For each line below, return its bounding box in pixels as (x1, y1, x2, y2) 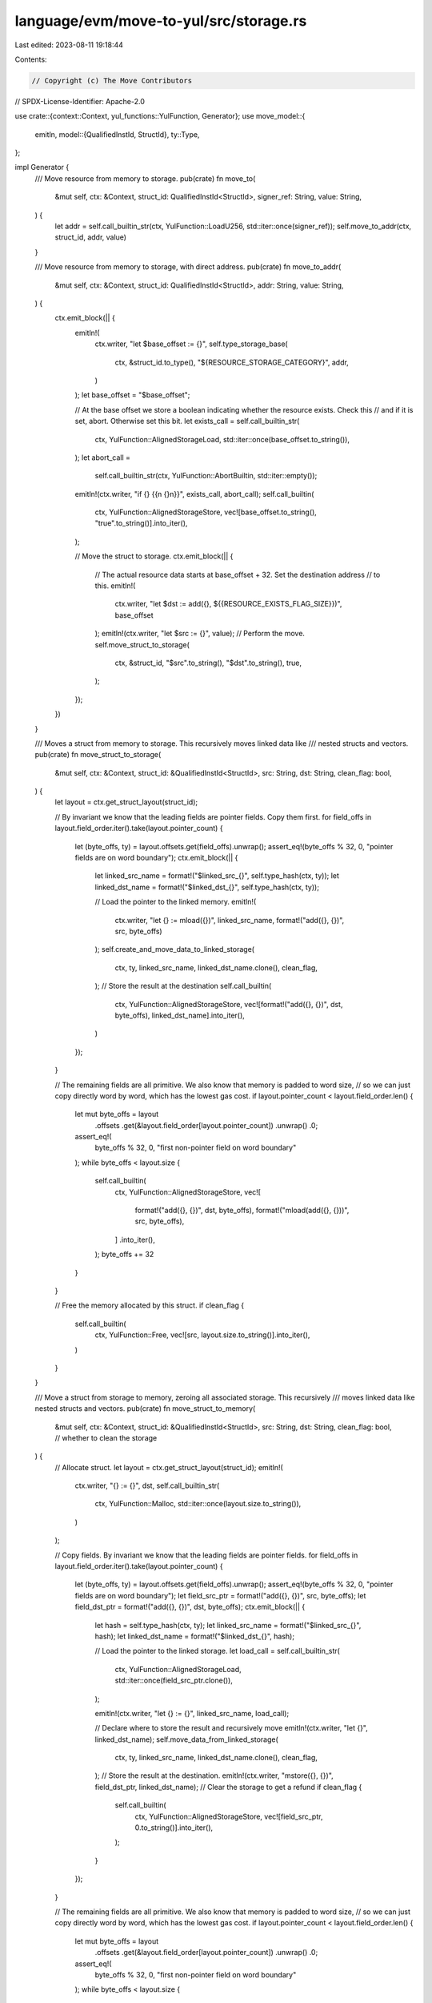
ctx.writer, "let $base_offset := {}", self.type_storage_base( (94, 339, 288, 349)
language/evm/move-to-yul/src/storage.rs (14, 12, 307, 30)
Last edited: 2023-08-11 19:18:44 (14, 40, 124, 50)
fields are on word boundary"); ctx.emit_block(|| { (74, 853, 238, 863)
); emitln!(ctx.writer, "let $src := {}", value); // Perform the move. (94, 629, 306, 639)
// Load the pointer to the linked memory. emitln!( (94, 897, 257, 907)
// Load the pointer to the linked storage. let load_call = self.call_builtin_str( (94, 1646, 340, 1656)
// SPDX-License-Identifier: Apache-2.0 (14, 96, 146, 106)
